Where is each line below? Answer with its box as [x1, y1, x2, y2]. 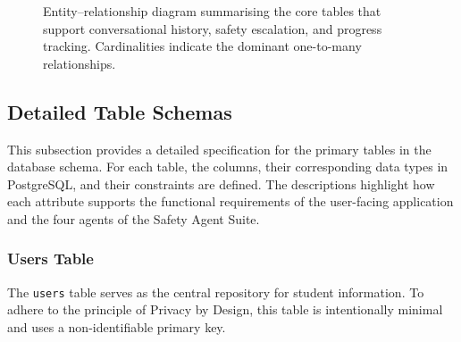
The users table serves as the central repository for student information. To [7, 282, 424, 301]
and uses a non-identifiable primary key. [7, 318, 226, 337]
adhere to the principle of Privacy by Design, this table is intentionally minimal [7, 300, 443, 319]
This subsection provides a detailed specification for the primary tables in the [7, 139, 432, 158]
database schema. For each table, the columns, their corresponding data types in [7, 157, 448, 176]
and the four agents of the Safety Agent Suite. [7, 209, 260, 228]
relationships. [43, 54, 116, 72]
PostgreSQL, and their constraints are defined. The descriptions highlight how [7, 174, 435, 193]
